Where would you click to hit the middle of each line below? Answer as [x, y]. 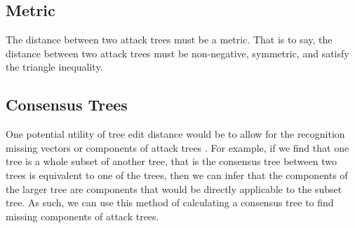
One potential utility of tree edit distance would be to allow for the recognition [175, 134]
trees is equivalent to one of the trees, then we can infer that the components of [177, 174]
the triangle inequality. [54, 67]
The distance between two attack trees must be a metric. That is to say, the [169, 40]
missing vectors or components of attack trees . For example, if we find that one [177, 147]
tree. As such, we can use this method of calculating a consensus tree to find [170, 202]
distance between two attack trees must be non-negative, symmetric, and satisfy [177, 53]
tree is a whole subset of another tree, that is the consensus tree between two [171, 161]
